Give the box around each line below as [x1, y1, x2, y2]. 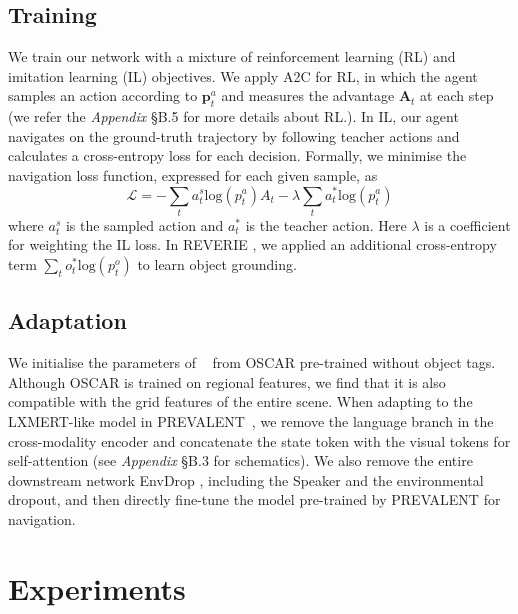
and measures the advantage [221, 85, 395, 106]
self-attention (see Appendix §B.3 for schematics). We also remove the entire [8, 450, 473, 471]
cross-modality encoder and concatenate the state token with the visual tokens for [8, 430, 511, 451]
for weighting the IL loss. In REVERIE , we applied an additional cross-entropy [8, 234, 497, 255]
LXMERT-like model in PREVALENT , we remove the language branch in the [8, 411, 494, 432]
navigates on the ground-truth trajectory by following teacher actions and [8, 125, 460, 146]
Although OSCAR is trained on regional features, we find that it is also [8, 371, 446, 392]
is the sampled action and [65, 214, 224, 235]
